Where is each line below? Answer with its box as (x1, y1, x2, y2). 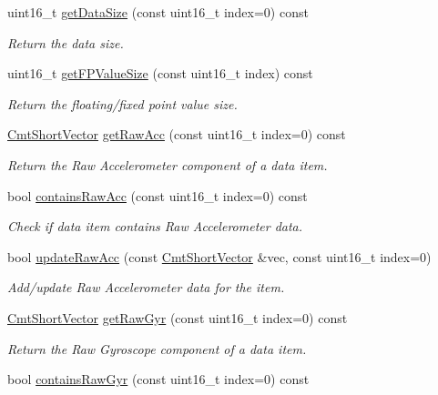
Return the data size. (7, 33, 124, 52)
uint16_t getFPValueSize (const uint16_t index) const (7, 64, 313, 83)
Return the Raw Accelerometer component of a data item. (7, 155, 328, 174)
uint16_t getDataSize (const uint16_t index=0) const (7, 3, 309, 21)
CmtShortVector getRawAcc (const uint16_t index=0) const (7, 125, 346, 144)
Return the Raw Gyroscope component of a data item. (7, 339, 307, 358)
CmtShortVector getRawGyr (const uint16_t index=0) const (7, 308, 348, 327)
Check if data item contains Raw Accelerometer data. (7, 217, 303, 236)
